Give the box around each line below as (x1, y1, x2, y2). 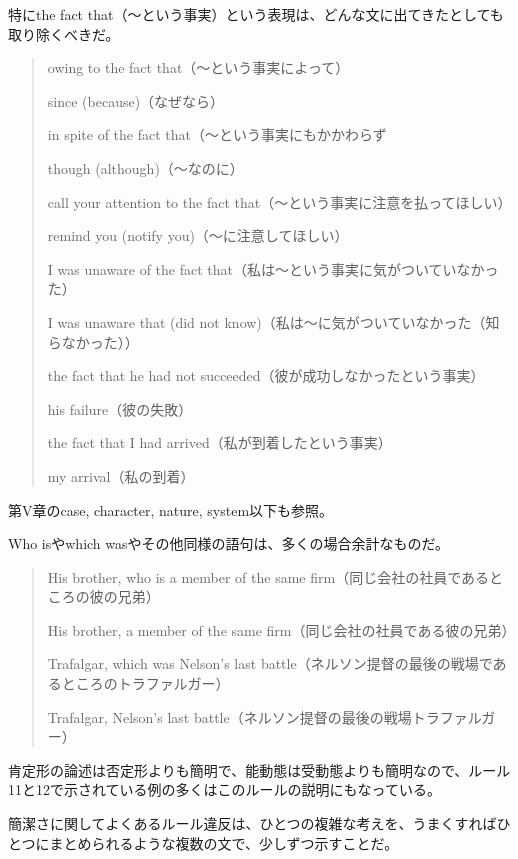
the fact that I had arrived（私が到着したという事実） (47, 432, 392, 453)
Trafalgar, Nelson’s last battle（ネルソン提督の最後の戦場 (47, 706, 412, 727)
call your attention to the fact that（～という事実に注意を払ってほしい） (47, 191, 512, 212)
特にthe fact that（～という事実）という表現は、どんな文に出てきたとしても (8, 4, 504, 24)
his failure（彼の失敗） (47, 398, 193, 419)
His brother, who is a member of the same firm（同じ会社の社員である (47, 566, 490, 587)
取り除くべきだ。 (8, 23, 120, 44)
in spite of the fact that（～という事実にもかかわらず (47, 124, 387, 145)
